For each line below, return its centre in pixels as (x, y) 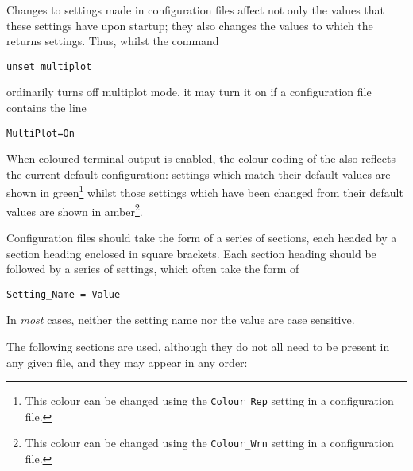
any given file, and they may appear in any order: (127, 362)
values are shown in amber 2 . (75, 210)
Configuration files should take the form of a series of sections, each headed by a (202, 237)
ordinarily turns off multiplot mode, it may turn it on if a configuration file (189, 92)
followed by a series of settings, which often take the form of (153, 269)
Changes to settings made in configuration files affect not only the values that (196, 10)
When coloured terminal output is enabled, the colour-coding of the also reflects (201, 158)
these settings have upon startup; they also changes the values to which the (190, 25)
